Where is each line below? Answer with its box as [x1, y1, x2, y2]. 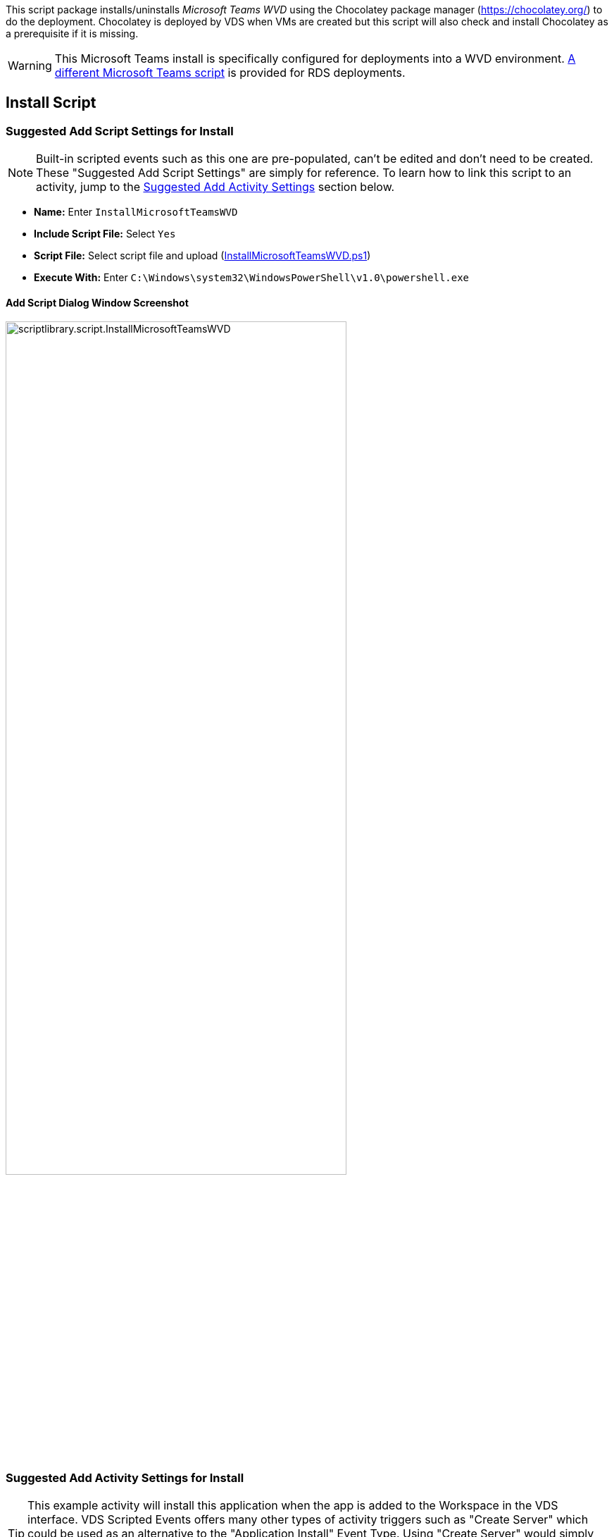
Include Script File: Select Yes [34, 228, 176, 240]
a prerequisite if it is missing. [6, 27, 139, 39]
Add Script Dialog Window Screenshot [6, 296, 189, 309]
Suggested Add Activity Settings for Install [6, 1470, 244, 1485]
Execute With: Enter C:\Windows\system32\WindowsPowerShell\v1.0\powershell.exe [34, 271, 470, 284]
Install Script [6, 94, 96, 112]
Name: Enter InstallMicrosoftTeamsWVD [34, 206, 238, 218]
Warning [8, 58, 52, 73]
